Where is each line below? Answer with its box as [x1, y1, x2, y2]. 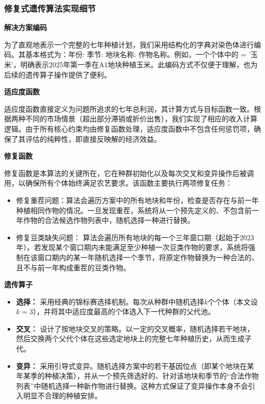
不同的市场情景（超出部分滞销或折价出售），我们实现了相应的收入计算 [25, 113, 257, 124]
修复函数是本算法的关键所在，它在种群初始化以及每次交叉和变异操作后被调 [4, 167, 254, 178]
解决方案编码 [4, 22, 47, 33]
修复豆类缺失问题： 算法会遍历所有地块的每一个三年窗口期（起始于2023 [16, 232, 254, 242]
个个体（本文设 [207, 296, 258, 307]
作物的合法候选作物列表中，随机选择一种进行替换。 [23, 215, 195, 225]
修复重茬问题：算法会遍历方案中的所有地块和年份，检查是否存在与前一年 [16, 194, 259, 205]
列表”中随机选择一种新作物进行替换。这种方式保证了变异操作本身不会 [16, 380, 248, 391]
